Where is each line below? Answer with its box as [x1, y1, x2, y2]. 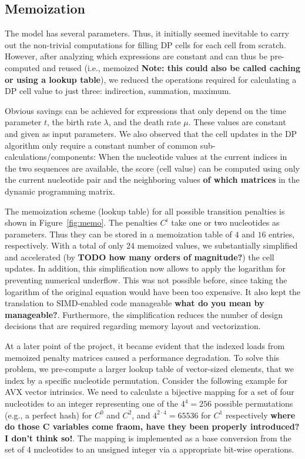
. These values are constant [188, 116, 286, 128]
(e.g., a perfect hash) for [5, 408, 92, 421]
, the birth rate [47, 116, 101, 128]
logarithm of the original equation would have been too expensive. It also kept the [5, 285, 301, 297]
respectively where [225, 408, 296, 421]
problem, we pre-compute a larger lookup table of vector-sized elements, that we [5, 363, 294, 375]
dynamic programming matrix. [5, 185, 115, 197]
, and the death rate [108, 116, 181, 128]
